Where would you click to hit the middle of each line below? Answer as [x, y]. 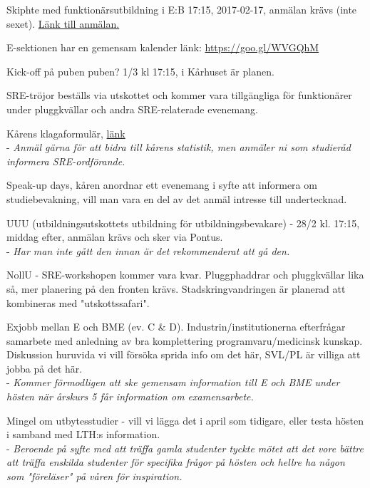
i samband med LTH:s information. [83, 434]
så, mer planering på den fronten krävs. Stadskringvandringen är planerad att [176, 288]
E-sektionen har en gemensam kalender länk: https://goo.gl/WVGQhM [163, 47]
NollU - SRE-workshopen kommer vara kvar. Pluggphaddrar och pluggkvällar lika [185, 275]
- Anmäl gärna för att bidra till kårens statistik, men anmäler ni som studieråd [179, 147]
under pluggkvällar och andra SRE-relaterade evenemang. [132, 109]
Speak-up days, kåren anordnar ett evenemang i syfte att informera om [162, 185]
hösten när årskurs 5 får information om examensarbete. [130, 396]
